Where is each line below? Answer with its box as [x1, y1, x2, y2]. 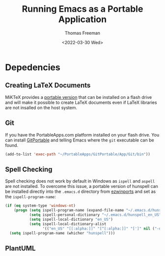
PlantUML [5, 244, 36, 253]
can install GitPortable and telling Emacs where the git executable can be [5, 137, 154, 143]
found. [5, 142, 19, 148]
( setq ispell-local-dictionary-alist [29, 221, 107, 226]
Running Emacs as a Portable [22, 3, 143, 15]
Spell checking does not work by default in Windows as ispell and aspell [5, 178, 155, 184]
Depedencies [5, 62, 60, 73]
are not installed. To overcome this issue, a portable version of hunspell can [5, 184, 159, 189]
